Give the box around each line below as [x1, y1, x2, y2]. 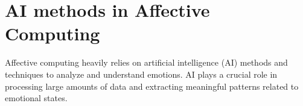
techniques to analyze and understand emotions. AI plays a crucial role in [5, 67, 278, 80]
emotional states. [5, 92, 68, 104]
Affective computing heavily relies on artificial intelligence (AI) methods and [5, 56, 288, 69]
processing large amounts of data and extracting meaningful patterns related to [5, 79, 299, 92]
